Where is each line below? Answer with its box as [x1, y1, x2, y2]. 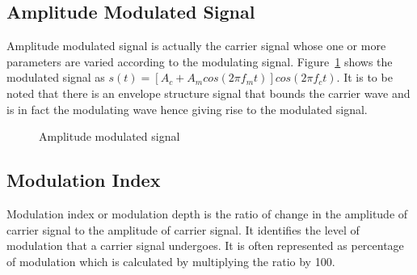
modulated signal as [6, 69, 105, 86]
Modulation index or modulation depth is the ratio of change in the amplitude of [6, 205, 408, 222]
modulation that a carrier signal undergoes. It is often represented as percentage [6, 237, 404, 254]
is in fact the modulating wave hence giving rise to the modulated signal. [6, 100, 368, 117]
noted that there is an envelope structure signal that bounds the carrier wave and [6, 84, 411, 101]
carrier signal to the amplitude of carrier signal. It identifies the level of [6, 221, 360, 238]
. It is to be [336, 69, 393, 86]
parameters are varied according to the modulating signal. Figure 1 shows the [6, 53, 393, 70]
